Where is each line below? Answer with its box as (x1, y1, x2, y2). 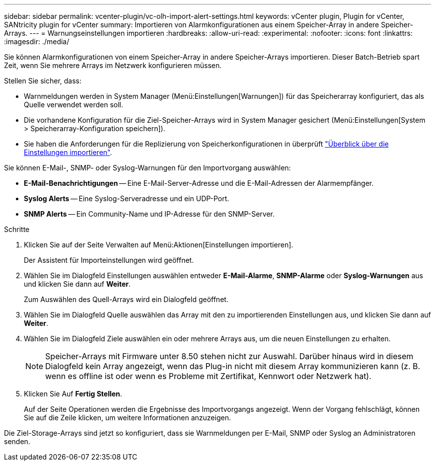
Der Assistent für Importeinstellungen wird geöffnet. (24, 256, 194, 264)
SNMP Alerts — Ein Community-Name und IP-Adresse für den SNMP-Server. (24, 210, 275, 218)
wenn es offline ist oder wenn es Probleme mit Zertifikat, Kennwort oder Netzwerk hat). (45, 371, 371, 381)
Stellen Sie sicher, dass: (4, 77, 82, 85)
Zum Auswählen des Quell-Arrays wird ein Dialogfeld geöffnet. (24, 295, 228, 304)
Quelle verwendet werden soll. (24, 100, 124, 109)
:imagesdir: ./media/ (4, 37, 70, 46)
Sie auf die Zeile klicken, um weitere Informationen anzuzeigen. (24, 413, 231, 422)
